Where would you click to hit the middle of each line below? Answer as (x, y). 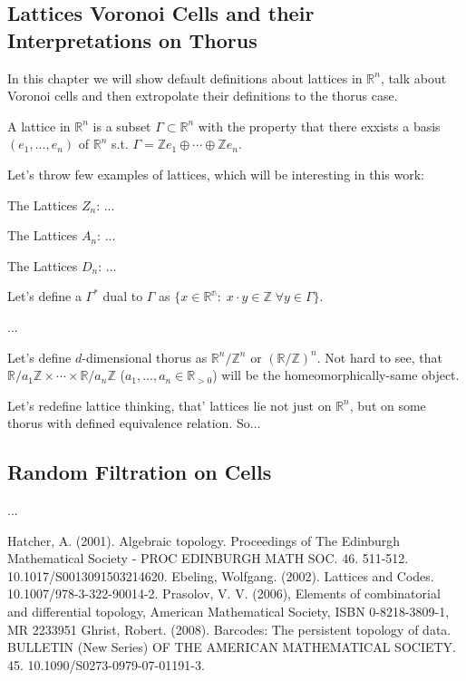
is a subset (122, 126)
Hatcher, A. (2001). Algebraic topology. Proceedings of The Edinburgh (204, 540)
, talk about (413, 78)
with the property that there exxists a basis (319, 126)
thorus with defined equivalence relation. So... (134, 423)
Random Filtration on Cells (140, 472)
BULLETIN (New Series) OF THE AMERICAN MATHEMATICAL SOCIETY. (232, 647)
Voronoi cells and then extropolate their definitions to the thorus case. (203, 96)
